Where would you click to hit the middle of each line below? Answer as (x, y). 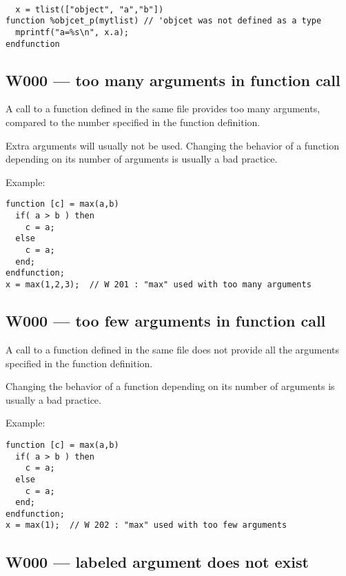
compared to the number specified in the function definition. (133, 122)
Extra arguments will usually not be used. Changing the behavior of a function (172, 145)
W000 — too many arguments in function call (173, 80)
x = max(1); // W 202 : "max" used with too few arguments (146, 525)
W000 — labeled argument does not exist (157, 561)
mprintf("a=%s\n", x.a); (72, 32)
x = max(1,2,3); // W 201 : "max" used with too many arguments (159, 285)
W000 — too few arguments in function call (166, 321)
